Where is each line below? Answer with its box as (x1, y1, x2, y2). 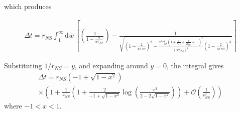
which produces (4, 1, 52, 11)
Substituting (4, 60, 42, 71)
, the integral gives (166, 60, 224, 71)
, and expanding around (74, 60, 148, 71)
